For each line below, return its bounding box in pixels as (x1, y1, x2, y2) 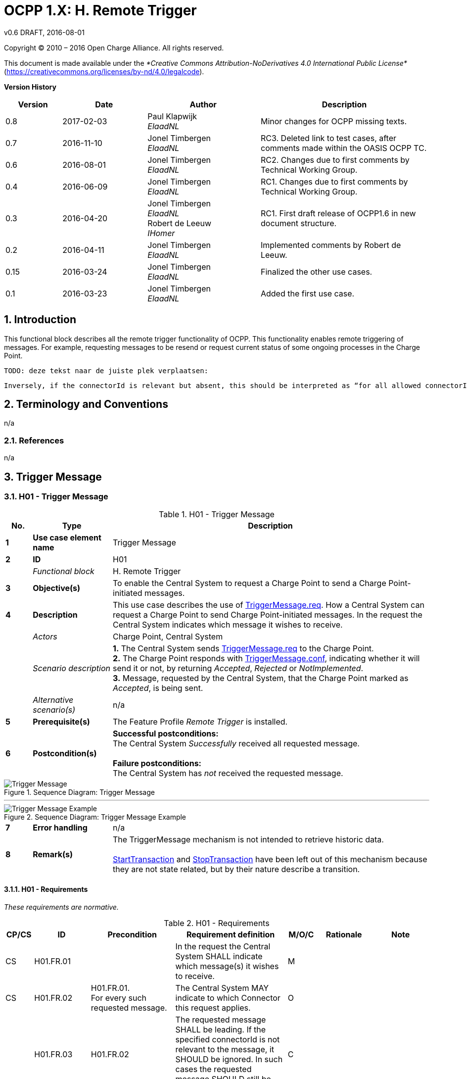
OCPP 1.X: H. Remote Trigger (4, 2, 197, 19)
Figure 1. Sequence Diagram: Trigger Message (4, 788, 155, 797)
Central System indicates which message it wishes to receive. (113, 620, 343, 630)
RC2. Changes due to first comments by (260, 154, 410, 165)
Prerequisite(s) (33, 717, 90, 727)
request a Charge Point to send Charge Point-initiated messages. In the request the (113, 610, 422, 620)
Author (189, 99, 217, 109)
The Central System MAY (175, 982, 269, 993)
